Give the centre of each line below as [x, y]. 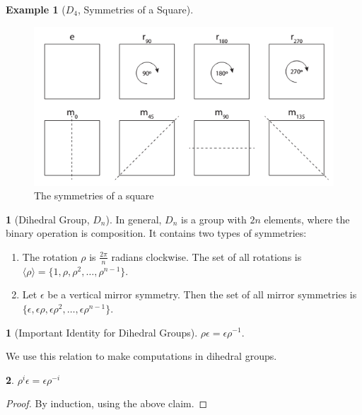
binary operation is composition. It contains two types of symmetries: [156, 233]
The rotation [50, 256]
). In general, [134, 219]
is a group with [214, 219]
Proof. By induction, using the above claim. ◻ [107, 403]
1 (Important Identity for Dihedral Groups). [102, 332]
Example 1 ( [36, 9]
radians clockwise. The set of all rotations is [206, 256]
